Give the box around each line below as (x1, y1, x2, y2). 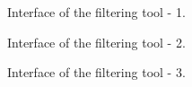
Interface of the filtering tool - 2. (7, 32, 186, 51)
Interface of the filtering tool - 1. (7, 3, 186, 21)
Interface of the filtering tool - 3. (7, 63, 186, 82)
